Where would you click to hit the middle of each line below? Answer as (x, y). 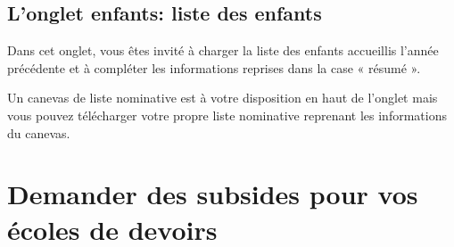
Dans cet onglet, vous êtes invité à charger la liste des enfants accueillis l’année (223, 50)
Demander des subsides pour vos (213, 194)
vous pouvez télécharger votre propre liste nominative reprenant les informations (227, 115)
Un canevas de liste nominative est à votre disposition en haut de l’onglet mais (223, 98)
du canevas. (39, 132)
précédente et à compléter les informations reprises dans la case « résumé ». (214, 67)
